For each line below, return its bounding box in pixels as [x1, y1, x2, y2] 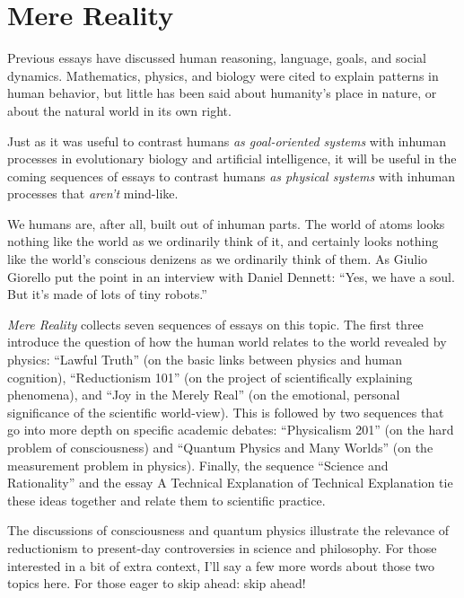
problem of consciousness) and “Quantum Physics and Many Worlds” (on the [7, 438, 433, 456]
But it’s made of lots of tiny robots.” [7, 285, 207, 303]
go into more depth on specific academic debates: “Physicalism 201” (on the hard [7, 420, 454, 439]
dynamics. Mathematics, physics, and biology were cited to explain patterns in [7, 66, 439, 84]
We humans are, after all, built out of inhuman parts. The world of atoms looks [7, 214, 445, 233]
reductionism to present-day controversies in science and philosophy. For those [7, 538, 437, 557]
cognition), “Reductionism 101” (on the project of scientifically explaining [7, 367, 413, 386]
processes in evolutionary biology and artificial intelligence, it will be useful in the [7, 149, 457, 168]
